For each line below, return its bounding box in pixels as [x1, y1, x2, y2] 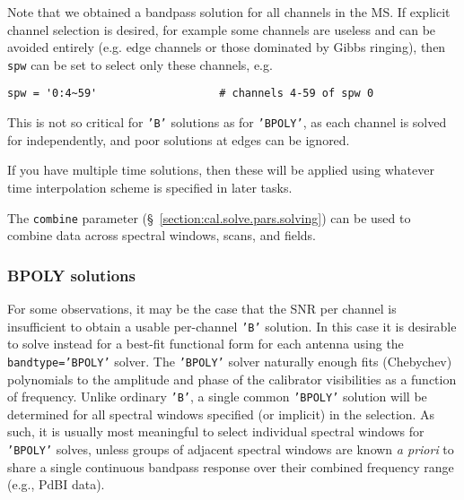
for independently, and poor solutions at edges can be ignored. [7, 130, 350, 149]
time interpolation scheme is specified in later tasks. [7, 177, 293, 196]
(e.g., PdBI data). [7, 475, 105, 494]
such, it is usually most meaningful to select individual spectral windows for [7, 422, 425, 441]
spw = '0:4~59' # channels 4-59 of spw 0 [7, 87, 374, 100]
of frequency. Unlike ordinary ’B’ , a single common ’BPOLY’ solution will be [7, 387, 427, 406]
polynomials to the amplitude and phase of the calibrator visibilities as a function [7, 369, 457, 388]
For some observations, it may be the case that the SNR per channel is [7, 299, 397, 317]
